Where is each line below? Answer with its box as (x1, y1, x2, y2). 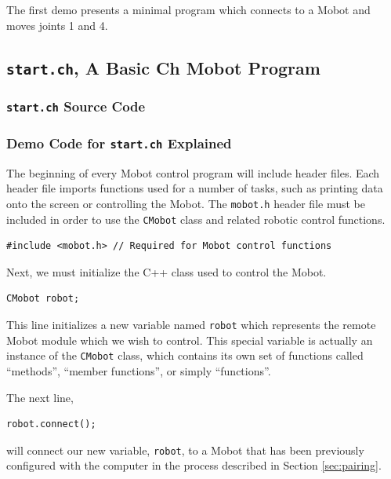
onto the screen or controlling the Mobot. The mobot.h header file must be (6, 195, 365, 211)
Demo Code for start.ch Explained (6, 133, 232, 152)
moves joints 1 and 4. (6, 16, 108, 33)
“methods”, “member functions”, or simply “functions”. (6, 362, 271, 378)
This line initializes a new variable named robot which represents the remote (6, 316, 376, 333)
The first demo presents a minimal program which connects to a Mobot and (6, 2, 371, 17)
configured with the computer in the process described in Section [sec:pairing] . (6, 457, 382, 474)
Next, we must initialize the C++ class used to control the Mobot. (6, 263, 327, 280)
